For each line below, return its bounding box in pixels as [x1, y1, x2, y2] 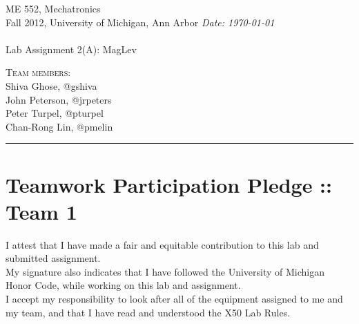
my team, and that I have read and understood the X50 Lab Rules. [6, 305, 291, 319]
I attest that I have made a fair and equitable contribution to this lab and [6, 237, 319, 251]
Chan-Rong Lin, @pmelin [6, 119, 113, 133]
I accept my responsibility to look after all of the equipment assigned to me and [6, 292, 343, 306]
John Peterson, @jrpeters [6, 92, 112, 106]
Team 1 [6, 197, 77, 225]
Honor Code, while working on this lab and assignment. [6, 278, 241, 292]
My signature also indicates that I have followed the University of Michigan [6, 264, 324, 278]
